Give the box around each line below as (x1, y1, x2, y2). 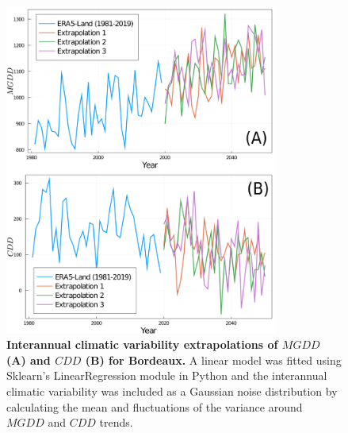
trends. (99, 414, 133, 431)
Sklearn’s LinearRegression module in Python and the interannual (6, 367, 327, 384)
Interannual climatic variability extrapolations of (6, 336, 278, 353)
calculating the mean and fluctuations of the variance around (6, 398, 303, 415)
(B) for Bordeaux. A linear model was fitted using (85, 351, 342, 368)
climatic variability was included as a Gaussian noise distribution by (6, 382, 338, 399)
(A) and (6, 351, 51, 368)
